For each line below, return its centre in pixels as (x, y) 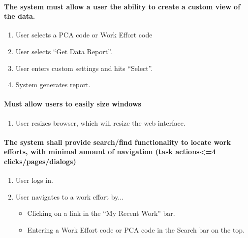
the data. (20, 16)
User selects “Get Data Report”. (64, 51)
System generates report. (53, 85)
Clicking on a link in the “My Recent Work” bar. (101, 213)
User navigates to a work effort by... (69, 196)
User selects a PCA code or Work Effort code (84, 35)
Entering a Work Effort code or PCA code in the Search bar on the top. (136, 229)
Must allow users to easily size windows (73, 104)
